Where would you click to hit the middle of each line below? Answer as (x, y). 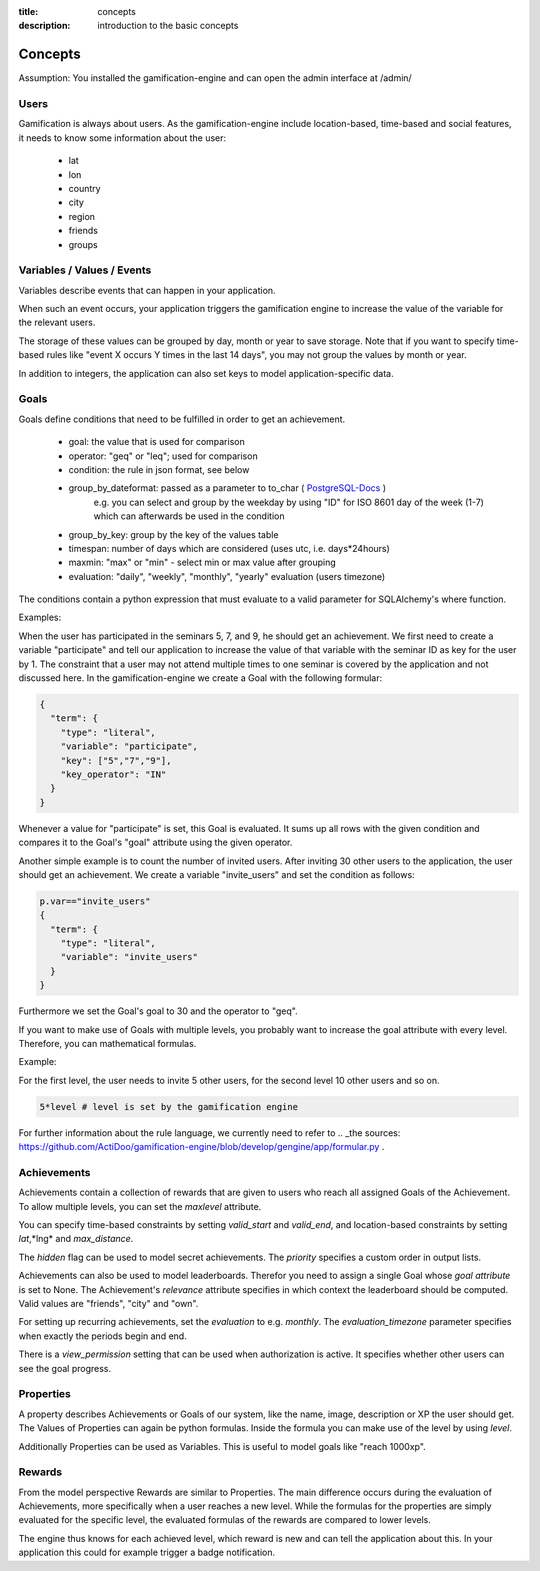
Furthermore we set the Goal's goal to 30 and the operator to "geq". (158, 1011)
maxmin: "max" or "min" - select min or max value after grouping (202, 562)
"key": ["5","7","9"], (116, 760)
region (81, 216)
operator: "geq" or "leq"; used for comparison (163, 456)
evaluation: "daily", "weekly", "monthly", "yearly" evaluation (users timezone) (227, 576)
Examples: (40, 617)
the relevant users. (57, 322)
